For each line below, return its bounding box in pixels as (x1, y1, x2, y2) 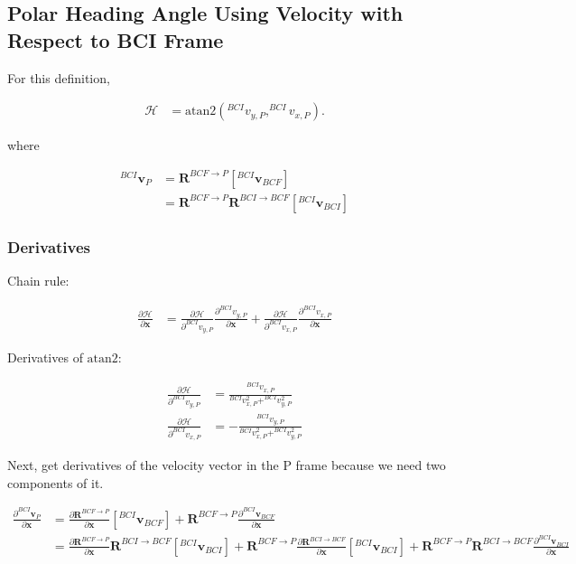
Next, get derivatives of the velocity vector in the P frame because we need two (7, 456, 446, 475)
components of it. (7, 473, 104, 492)
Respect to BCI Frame (7, 25, 224, 53)
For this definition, (7, 68, 110, 87)
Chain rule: (7, 271, 70, 290)
